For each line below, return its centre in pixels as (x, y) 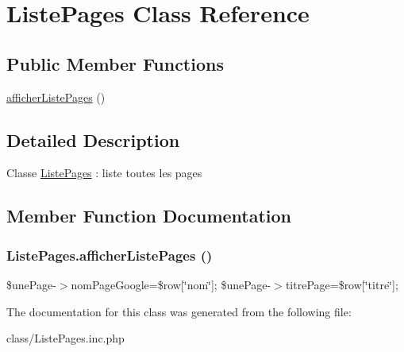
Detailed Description (93, 139)
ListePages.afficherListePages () (110, 255)
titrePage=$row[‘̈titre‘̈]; (342, 284)
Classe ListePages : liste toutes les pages (104, 173)
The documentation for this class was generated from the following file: (179, 311)
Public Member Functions (115, 63)
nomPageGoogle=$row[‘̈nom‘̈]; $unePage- (171, 284)
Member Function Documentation (149, 216)
